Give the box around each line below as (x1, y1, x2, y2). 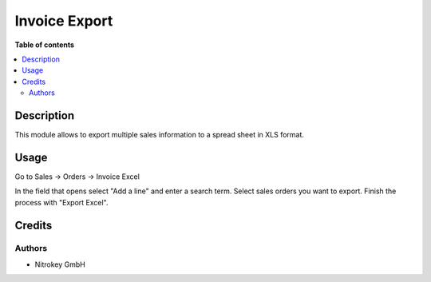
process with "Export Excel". (14, 197, 109, 207)
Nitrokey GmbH (34, 260, 85, 269)
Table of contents (14, 40, 75, 50)
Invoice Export (14, 12, 113, 30)
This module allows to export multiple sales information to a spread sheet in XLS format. (14, 130, 305, 140)
